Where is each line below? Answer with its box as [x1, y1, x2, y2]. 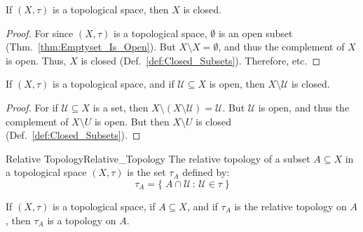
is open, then [209, 76, 265, 91]
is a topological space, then [53, 2, 169, 16]
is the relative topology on [234, 198, 347, 213]
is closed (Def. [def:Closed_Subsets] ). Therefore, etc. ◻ [81, 53, 321, 67]
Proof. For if [6, 100, 58, 114]
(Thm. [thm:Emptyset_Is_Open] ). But [6, 39, 176, 54]
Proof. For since [6, 25, 74, 40]
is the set [127, 165, 166, 179]
